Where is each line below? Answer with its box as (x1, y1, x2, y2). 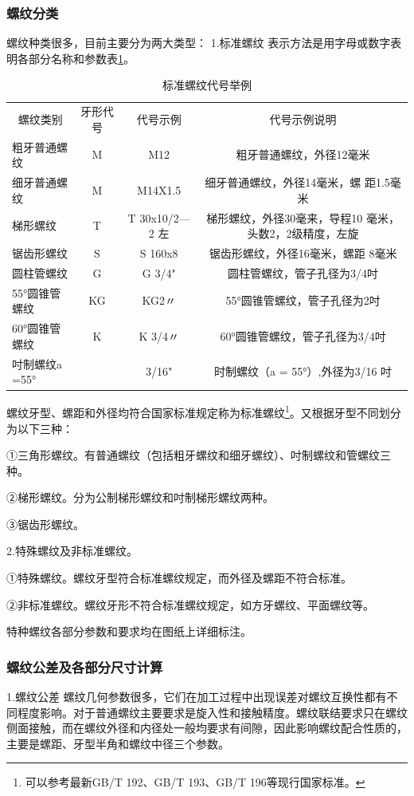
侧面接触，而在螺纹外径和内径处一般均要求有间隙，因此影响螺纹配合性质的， (6, 719, 408, 736)
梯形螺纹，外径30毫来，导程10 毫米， (206, 209, 400, 226)
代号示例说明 (269, 111, 337, 128)
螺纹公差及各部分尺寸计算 (6, 656, 163, 676)
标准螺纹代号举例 (162, 77, 252, 93)
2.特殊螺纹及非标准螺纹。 (6, 542, 138, 559)
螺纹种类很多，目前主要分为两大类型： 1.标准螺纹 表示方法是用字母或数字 (6, 34, 391, 51)
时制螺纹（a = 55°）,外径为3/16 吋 (214, 363, 393, 380)
